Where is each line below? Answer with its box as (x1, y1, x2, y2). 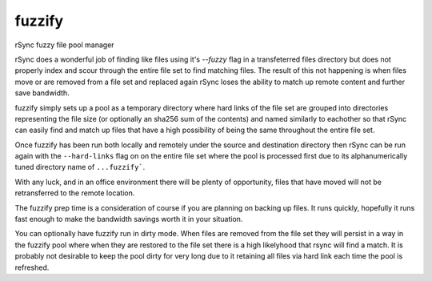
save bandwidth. (14, 88, 70, 98)
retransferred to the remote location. (14, 188, 135, 198)
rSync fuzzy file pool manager (14, 40, 115, 50)
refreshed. (14, 263, 50, 272)
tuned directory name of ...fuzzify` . (14, 163, 146, 172)
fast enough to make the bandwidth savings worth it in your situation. (14, 215, 243, 224)
